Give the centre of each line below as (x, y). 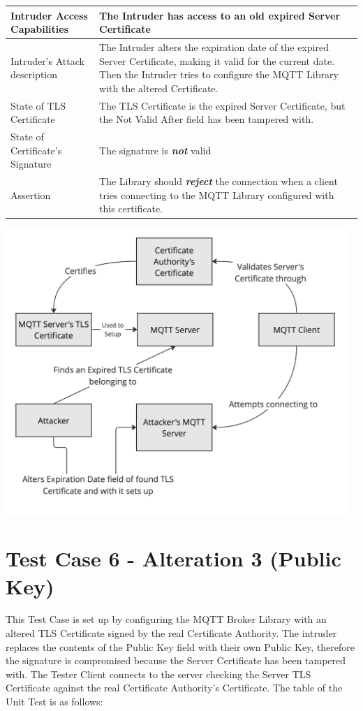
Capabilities (40, 29)
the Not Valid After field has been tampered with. (207, 119)
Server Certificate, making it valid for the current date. (217, 60)
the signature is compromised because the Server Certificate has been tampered (176, 660)
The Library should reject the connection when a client (218, 181)
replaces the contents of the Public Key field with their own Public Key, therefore (180, 646)
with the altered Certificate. (159, 88)
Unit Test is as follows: (54, 702)
